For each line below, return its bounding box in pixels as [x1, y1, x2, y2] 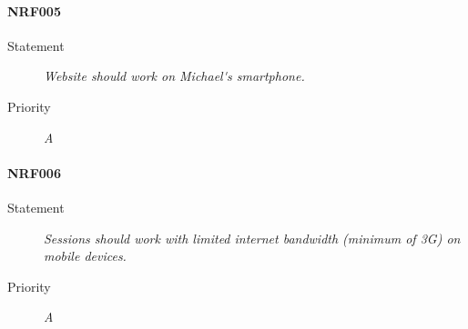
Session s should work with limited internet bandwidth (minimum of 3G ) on [44, 228, 461, 247]
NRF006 [7, 163, 61, 182]
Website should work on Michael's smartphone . [44, 66, 305, 85]
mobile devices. [44, 246, 127, 265]
